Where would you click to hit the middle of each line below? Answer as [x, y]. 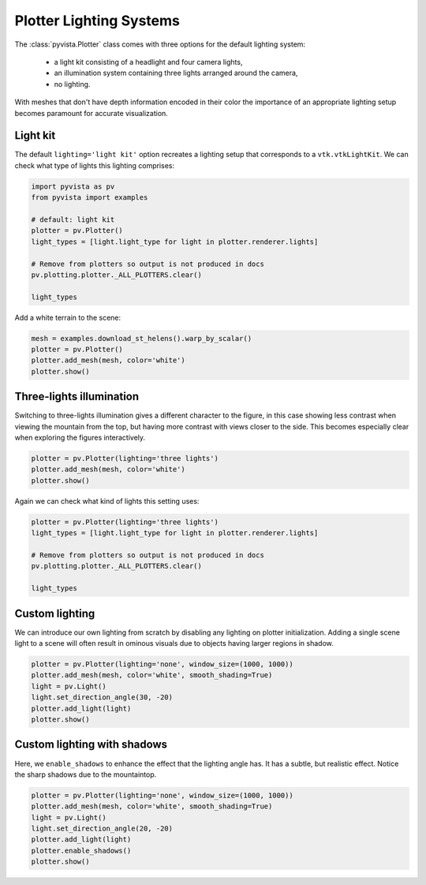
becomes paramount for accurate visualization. [92, 113]
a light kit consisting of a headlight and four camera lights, [148, 62]
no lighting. [72, 84]
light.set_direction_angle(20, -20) [102, 829]
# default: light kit [73, 219]
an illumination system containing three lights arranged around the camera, [176, 73]
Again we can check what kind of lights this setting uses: [107, 501]
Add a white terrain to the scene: [68, 317]
